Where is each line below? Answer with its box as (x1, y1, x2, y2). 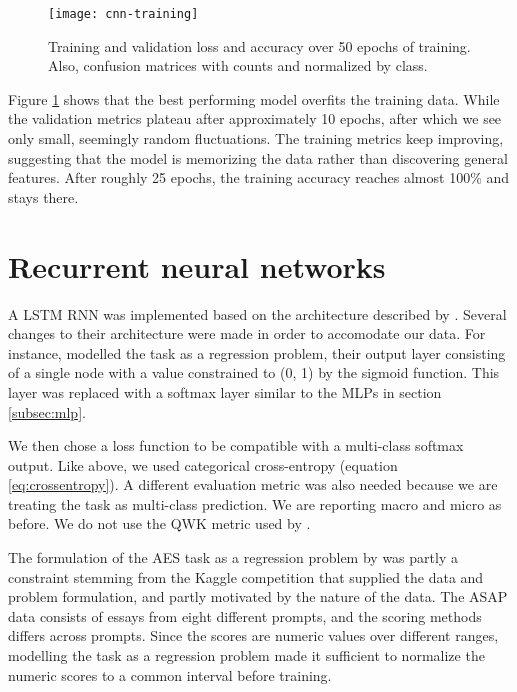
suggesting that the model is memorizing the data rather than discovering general (8, 147, 508, 168)
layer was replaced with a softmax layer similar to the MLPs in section (8, 381, 442, 402)
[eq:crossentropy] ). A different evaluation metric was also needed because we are (8, 474, 498, 495)
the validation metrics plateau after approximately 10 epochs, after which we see (8, 108, 502, 129)
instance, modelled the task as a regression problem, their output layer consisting (8, 342, 506, 363)
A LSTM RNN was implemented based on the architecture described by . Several (8, 303, 507, 324)
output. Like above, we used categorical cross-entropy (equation (8, 454, 398, 475)
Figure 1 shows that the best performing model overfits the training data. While (8, 88, 500, 109)
